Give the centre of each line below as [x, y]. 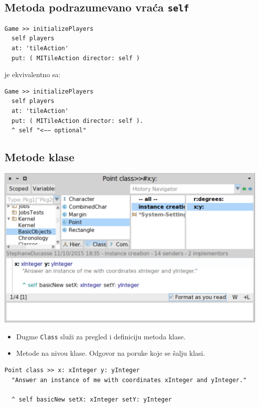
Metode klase [40, 157]
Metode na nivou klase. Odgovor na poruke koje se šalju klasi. [111, 353]
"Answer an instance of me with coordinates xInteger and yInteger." [129, 380]
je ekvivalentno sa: [33, 74]
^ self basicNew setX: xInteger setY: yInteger [92, 399]
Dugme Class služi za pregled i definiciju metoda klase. [101, 336]
